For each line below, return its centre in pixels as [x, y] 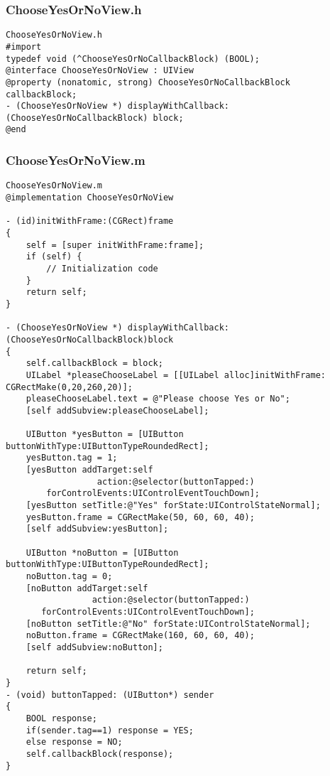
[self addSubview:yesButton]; [97, 529]
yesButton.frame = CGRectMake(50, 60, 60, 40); [140, 517]
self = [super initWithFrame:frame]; [115, 245]
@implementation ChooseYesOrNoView [90, 198]
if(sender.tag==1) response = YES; [110, 730]
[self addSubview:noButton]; [94, 647]
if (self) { [54, 257]
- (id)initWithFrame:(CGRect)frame [90, 221]
